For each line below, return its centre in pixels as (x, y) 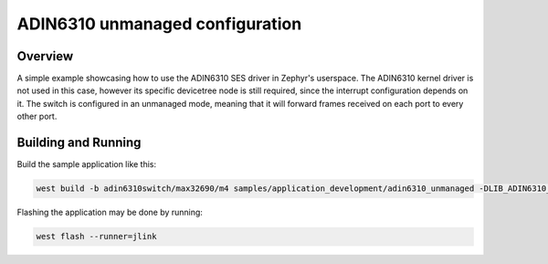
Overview (45, 56)
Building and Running (79, 143)
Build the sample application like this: (87, 164)
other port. (37, 116)
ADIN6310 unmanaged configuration (159, 24)
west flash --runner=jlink (96, 237)
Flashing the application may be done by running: (110, 212)
